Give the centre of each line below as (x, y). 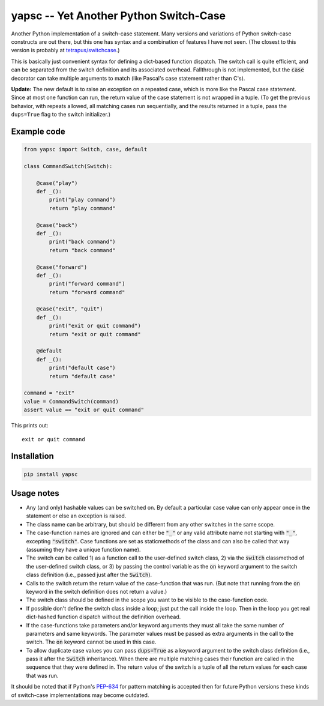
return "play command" (82, 208)
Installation (32, 456)
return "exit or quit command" (95, 334)
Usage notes (35, 493)
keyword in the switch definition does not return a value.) (97, 591)
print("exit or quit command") (95, 326)
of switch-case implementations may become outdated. (80, 695)
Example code (38, 131)
